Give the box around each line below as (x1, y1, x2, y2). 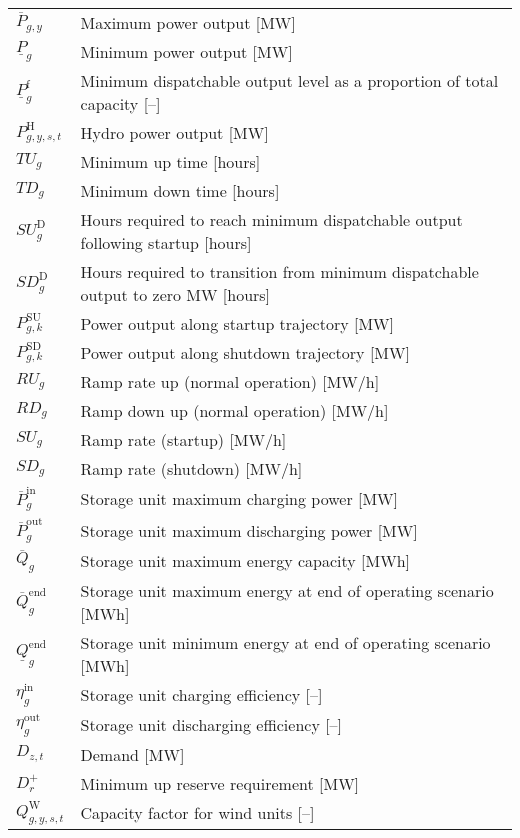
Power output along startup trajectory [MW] (80, 312, 394, 335)
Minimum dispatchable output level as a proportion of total (80, 69, 499, 92)
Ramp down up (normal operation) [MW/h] (80, 399, 389, 422)
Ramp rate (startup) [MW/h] (80, 428, 287, 451)
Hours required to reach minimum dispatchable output (80, 208, 463, 231)
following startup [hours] (80, 231, 252, 254)
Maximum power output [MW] (80, 11, 296, 34)
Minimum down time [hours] (80, 179, 280, 202)
